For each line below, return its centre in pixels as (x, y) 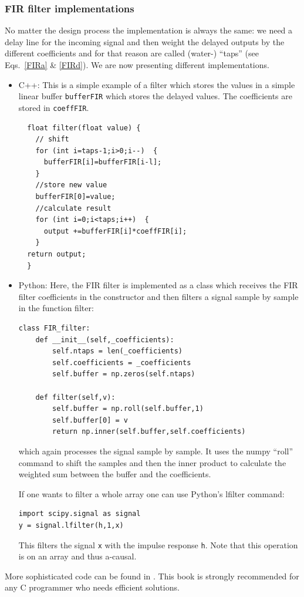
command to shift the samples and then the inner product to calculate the (152, 462)
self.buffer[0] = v (90, 420)
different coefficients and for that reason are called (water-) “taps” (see (132, 53)
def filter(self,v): (75, 397)
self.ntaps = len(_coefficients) (117, 351)
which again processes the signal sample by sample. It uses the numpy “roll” (156, 451)
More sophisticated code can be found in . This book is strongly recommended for (152, 576)
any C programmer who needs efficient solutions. (92, 587)
